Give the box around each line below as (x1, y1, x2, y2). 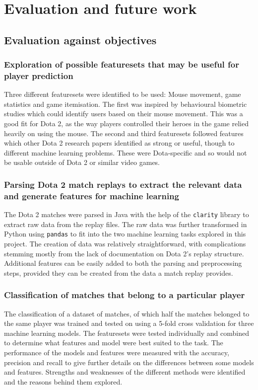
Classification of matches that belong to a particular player (4, 289, 245, 301)
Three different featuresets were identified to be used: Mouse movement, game (4, 89, 241, 99)
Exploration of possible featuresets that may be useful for (4, 58, 239, 71)
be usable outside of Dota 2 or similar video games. (4, 157, 160, 167)
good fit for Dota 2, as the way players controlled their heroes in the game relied (4, 118, 249, 129)
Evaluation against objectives (4, 32, 157, 47)
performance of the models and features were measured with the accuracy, (4, 347, 229, 358)
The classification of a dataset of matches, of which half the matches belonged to (4, 308, 250, 318)
